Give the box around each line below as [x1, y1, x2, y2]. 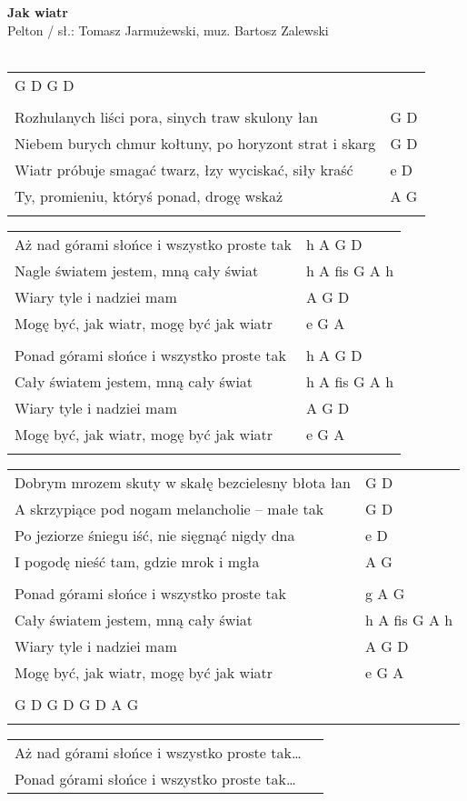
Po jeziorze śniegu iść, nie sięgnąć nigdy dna [15, 524, 295, 546]
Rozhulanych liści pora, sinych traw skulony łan [15, 105, 318, 127]
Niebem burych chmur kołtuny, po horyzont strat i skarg [15, 132, 376, 154]
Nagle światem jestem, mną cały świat [15, 259, 259, 281]
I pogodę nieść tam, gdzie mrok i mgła [15, 550, 260, 572]
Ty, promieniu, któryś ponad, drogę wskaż [15, 185, 283, 206]
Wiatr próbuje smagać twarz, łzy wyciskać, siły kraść [15, 158, 353, 180]
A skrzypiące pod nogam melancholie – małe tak [15, 497, 324, 519]
